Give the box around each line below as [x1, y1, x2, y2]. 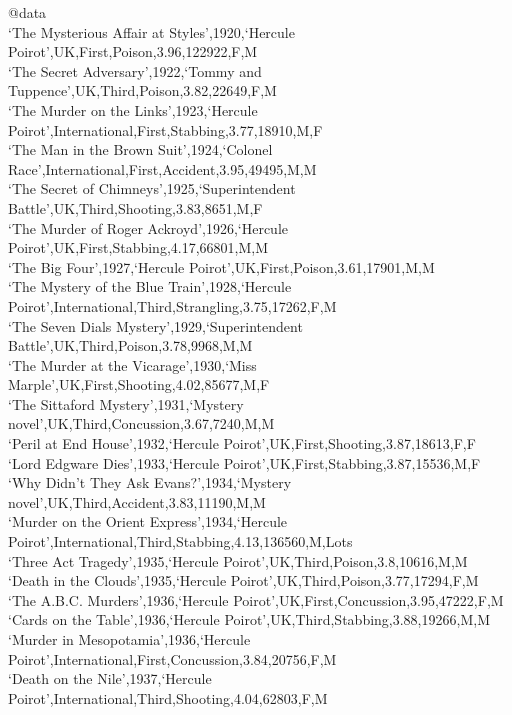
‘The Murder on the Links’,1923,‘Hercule [8, 99, 258, 120]
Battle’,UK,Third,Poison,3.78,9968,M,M [8, 335, 253, 356]
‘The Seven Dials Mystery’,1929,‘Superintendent [8, 315, 303, 336]
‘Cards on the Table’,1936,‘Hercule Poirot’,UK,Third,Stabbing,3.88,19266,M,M [8, 609, 490, 630]
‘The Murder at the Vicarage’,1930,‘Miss [8, 354, 257, 375]
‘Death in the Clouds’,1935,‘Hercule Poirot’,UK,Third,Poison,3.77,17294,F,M [8, 570, 479, 591]
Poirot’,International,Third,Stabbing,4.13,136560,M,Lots [8, 531, 353, 552]
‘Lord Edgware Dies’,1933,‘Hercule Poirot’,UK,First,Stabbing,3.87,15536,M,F [8, 452, 481, 473]
